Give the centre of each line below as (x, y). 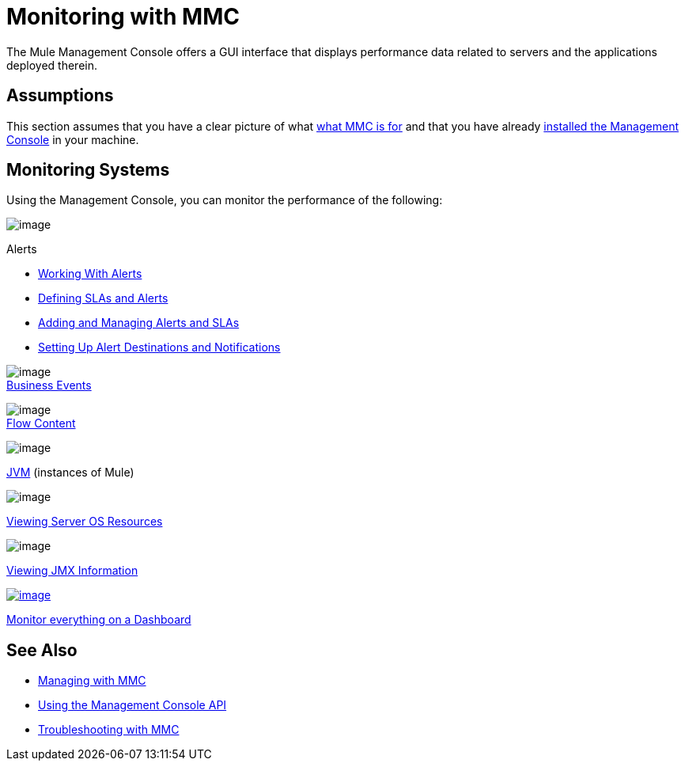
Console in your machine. (73, 139)
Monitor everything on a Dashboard (99, 620)
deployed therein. (52, 65)
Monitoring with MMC (123, 17)
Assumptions (60, 96)
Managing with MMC (92, 681)
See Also (42, 650)
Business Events (49, 385)
